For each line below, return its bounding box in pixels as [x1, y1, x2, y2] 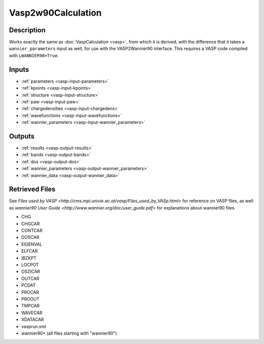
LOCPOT [21, 262, 39, 268]
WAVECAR [21, 310, 43, 316]
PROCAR [21, 289, 39, 295]
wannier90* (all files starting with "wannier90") [21, 330, 117, 336]
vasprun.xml [21, 323, 46, 329]
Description [9, 26, 46, 34]
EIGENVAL [21, 241, 43, 247]
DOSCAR [21, 234, 40, 240]
